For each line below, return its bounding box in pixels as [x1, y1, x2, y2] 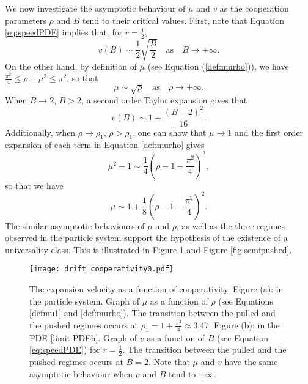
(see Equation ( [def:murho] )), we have [147, 59, 289, 72]
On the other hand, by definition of [5, 59, 137, 72]
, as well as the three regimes [176, 219, 285, 232]
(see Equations [218, 294, 273, 307]
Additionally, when [5, 125, 76, 138]
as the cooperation [219, 2, 289, 14]
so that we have [5, 179, 64, 191]
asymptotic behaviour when [29, 367, 133, 380]
